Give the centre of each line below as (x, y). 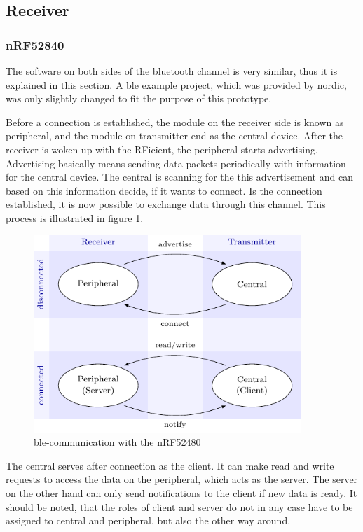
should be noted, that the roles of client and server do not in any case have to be (179, 506)
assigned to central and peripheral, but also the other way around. (148, 520)
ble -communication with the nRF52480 (117, 442)
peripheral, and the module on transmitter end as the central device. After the (174, 135)
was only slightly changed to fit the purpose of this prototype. (139, 98)
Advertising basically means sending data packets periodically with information (176, 163)
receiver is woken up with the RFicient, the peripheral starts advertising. (162, 149)
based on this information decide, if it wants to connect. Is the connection (164, 190)
